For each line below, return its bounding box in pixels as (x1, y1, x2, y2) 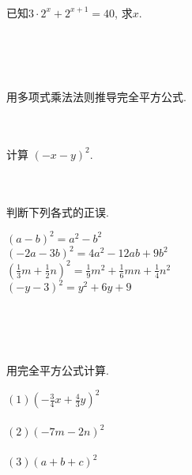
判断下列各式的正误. (6, 203, 109, 220)
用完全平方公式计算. (6, 362, 109, 379)
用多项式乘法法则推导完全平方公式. (6, 89, 186, 105)
